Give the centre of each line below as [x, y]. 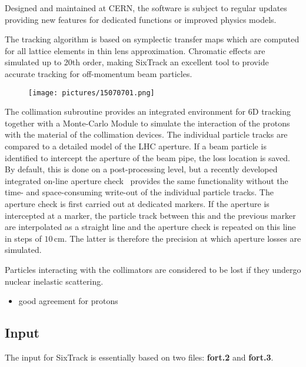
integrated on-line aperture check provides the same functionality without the [147, 180]
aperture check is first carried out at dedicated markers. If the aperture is [137, 203]
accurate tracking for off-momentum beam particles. [99, 73]
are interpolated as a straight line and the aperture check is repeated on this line [150, 227]
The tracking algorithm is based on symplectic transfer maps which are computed [152, 39]
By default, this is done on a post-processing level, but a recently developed [141, 169]
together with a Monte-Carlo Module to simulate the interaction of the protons [147, 123]
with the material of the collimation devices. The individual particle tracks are [146, 134]
